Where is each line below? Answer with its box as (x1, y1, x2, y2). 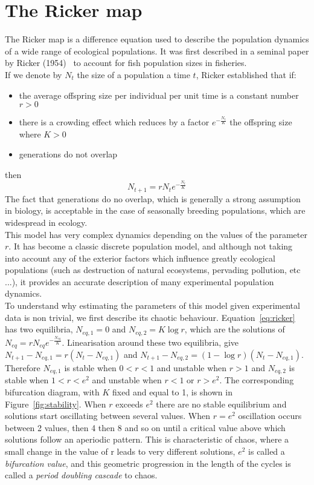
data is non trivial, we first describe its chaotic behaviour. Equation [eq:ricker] (5, 311, 295, 323)
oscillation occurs (238, 409, 302, 422)
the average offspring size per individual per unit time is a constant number (19, 88, 299, 101)
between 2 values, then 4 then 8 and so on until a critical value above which (5, 421, 286, 434)
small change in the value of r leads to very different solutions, (5, 445, 235, 457)
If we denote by (5, 68, 62, 81)
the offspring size (229, 116, 292, 128)
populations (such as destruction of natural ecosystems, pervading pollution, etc (5, 263, 301, 276)
